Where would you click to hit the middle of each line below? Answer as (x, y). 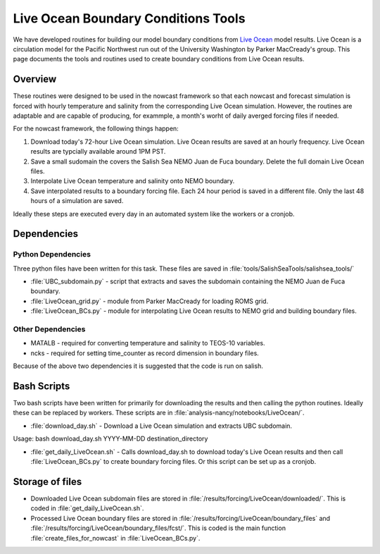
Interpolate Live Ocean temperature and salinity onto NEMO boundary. (133, 181)
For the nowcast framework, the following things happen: (96, 129)
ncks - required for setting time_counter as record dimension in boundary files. (145, 353)
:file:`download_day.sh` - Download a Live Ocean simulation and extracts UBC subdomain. (161, 426)
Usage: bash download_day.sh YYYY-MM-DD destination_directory (110, 439)
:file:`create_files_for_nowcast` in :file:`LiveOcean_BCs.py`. (115, 538)
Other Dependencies (49, 329)
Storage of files (47, 482)
